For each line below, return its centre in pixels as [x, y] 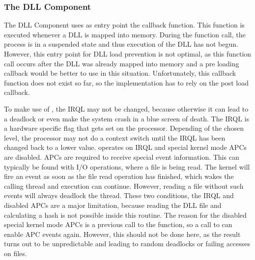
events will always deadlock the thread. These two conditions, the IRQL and [119, 195]
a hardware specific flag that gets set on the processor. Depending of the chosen [124, 128]
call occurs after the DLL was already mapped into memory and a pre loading [122, 63]
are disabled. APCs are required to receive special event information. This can [122, 157]
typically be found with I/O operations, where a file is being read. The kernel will [127, 166]
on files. [15, 253]
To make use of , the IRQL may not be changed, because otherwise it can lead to [126, 108]
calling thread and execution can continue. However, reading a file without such [124, 186]
